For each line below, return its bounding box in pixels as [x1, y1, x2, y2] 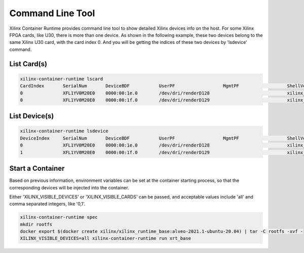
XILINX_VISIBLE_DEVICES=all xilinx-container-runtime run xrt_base [20, 235, 192, 241]
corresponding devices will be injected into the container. [9, 184, 129, 190]
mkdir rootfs [20, 221, 53, 227]
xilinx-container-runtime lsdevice [20, 128, 108, 134]
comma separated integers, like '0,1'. [9, 201, 86, 207]
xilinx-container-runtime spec [20, 215, 98, 220]
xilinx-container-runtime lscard [20, 76, 103, 82]
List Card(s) [9, 60, 48, 68]
